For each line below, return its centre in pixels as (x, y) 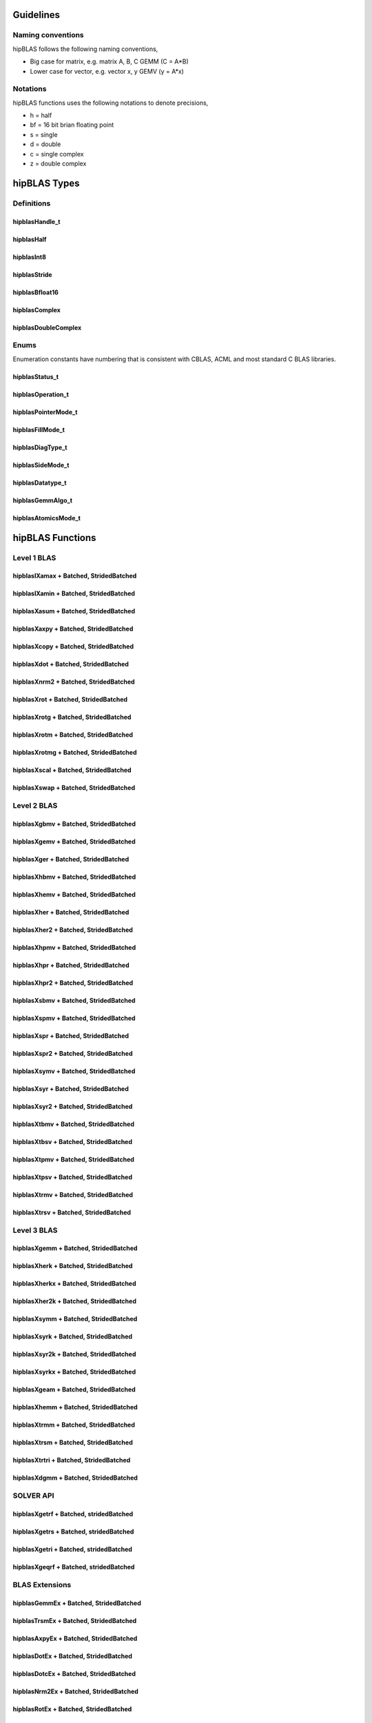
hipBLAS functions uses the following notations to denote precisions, (111, 103)
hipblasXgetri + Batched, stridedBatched (72, 1549)
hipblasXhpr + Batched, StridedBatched (71, 965)
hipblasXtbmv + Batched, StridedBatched (73, 1124)
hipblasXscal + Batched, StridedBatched (72, 770)
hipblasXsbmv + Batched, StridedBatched (74, 1000)
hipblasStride (32, 274)
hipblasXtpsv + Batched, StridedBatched (72, 1177)
